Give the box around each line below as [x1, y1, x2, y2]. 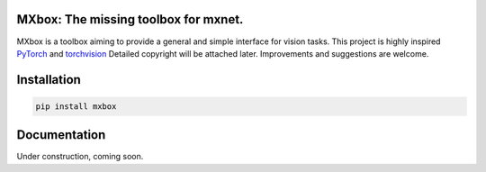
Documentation [16, 127, 106, 143]
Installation [16, 72, 81, 87]
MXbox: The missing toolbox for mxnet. [16, 12, 244, 27]
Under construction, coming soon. [16, 151, 144, 162]
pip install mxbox [35, 101, 117, 112]
